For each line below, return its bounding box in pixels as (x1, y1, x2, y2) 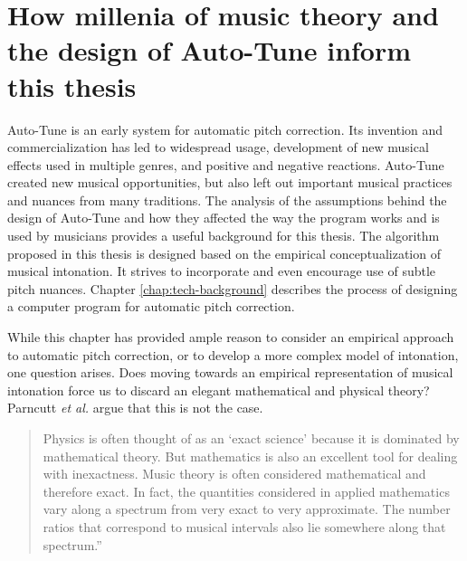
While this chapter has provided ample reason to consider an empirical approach (7, 328, 454, 347)
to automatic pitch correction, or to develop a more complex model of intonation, (7, 345, 459, 364)
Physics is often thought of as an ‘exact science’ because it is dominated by (43, 429, 460, 447)
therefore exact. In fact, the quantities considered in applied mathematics (43, 481, 450, 500)
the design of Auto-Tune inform (7, 32, 412, 69)
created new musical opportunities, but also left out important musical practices (7, 173, 453, 192)
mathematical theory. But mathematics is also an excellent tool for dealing (43, 446, 458, 465)
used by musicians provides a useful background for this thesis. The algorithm (7, 226, 440, 245)
